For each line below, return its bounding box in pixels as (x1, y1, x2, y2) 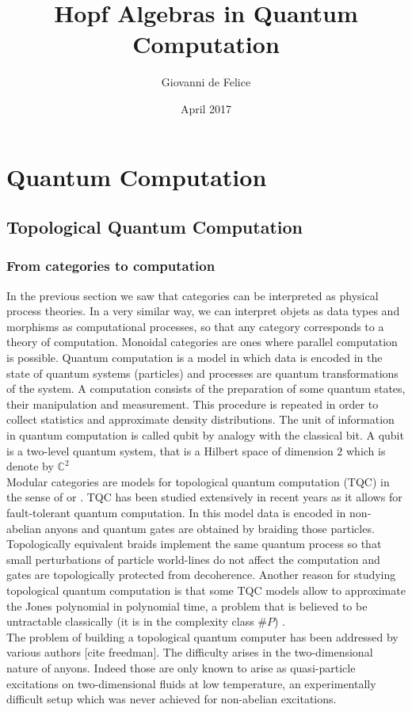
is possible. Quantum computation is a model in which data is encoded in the (6, 349, 383, 366)
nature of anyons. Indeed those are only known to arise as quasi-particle (6, 659, 356, 676)
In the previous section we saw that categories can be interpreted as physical (6, 287, 379, 303)
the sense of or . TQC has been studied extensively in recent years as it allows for (6, 489, 402, 505)
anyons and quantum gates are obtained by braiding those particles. (44, 520, 375, 536)
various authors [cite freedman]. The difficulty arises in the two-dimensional (6, 644, 373, 661)
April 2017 (180, 100, 232, 116)
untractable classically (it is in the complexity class (6, 613, 254, 630)
